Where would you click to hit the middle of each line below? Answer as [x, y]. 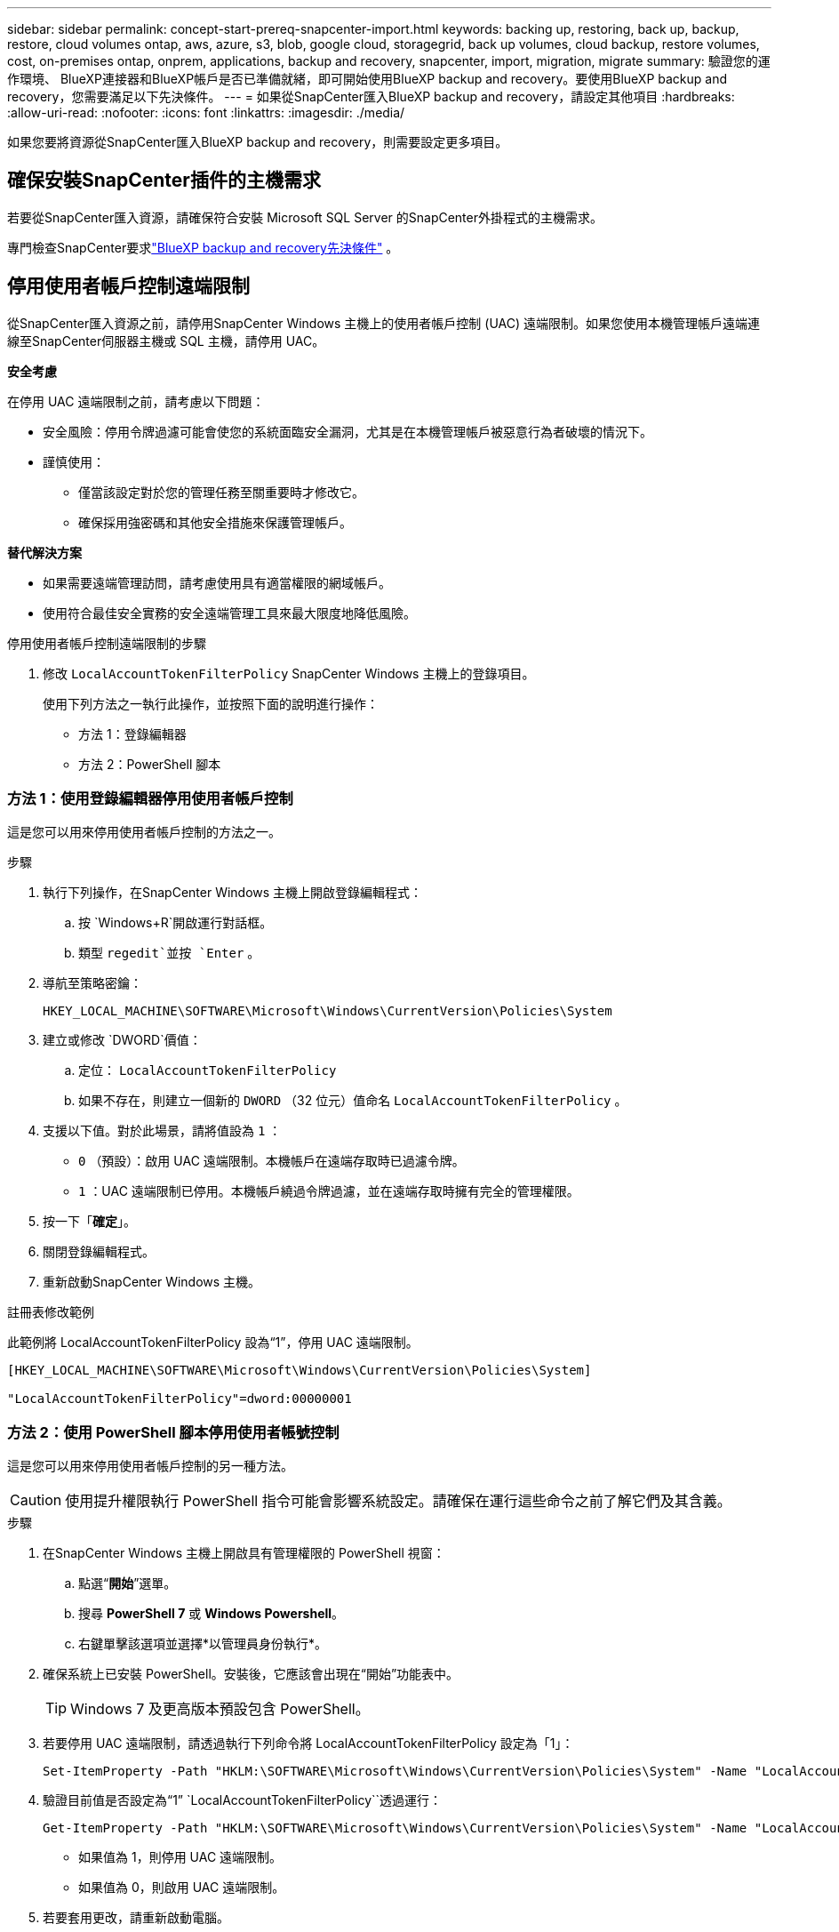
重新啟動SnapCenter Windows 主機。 [152, 1282]
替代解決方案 [44, 552]
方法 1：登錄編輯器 [132, 734]
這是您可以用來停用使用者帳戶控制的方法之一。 [144, 832]
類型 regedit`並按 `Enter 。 [169, 953]
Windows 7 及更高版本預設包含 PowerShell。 [220, 1709]
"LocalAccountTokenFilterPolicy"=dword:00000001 [180, 1399]
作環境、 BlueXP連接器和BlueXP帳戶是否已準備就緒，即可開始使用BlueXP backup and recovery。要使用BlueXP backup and [368, 79]
